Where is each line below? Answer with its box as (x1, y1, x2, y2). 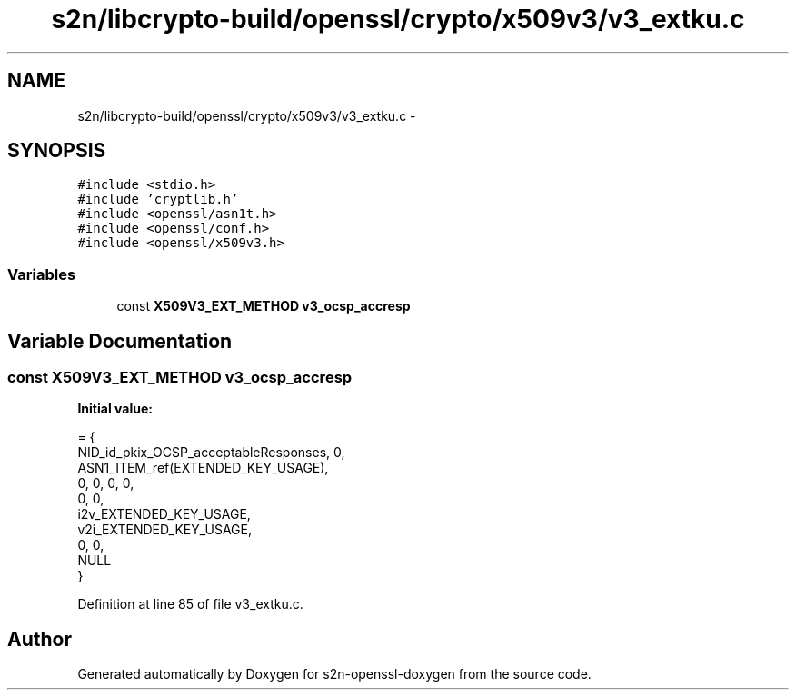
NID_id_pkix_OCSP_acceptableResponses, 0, (77, 444, 345, 461)
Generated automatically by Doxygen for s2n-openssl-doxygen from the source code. (77, 666, 592, 682)
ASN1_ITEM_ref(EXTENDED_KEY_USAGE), (77, 460, 329, 476)
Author (7, 627, 72, 651)
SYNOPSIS (7, 139, 106, 163)
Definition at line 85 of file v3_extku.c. (77, 596, 303, 612)
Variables (7, 264, 76, 284)
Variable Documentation (7, 329, 233, 353)
